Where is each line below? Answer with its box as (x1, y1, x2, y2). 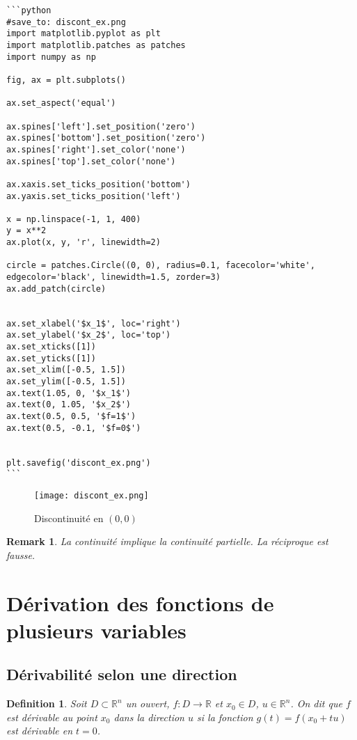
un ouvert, (125, 696, 170, 711)
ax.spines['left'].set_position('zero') (6, 121, 196, 132)
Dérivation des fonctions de (6, 588, 274, 617)
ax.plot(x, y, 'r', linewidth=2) (6, 237, 161, 248)
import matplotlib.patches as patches (6, 40, 186, 50)
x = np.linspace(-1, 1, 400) (6, 214, 141, 224)
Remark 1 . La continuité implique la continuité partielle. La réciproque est (6, 534, 328, 549)
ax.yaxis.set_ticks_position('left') (6, 191, 181, 201)
